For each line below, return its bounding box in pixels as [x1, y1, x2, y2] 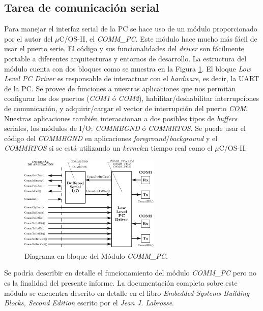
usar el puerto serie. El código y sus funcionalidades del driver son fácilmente [4, 43, 245, 54]
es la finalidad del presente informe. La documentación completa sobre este [4, 277, 238, 288]
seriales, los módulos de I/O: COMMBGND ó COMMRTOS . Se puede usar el [4, 123, 246, 133]
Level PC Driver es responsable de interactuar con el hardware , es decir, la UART [4, 73, 259, 84]
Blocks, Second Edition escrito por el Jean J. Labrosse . [4, 297, 174, 308]
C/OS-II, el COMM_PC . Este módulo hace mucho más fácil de [59, 33, 257, 44]
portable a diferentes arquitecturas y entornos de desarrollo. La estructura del [4, 53, 247, 63]
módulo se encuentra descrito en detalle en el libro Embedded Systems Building [4, 287, 250, 298]
